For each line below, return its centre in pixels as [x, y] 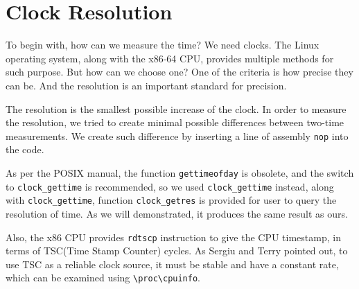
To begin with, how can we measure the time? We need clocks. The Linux [163, 45]
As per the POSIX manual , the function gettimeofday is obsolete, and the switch [180, 172]
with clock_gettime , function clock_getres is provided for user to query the [171, 200]
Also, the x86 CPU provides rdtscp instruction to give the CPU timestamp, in [173, 237]
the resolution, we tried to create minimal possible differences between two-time [175, 122]
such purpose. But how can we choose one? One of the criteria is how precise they [179, 72]
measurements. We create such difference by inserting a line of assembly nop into [177, 135]
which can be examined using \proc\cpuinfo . [103, 278]
